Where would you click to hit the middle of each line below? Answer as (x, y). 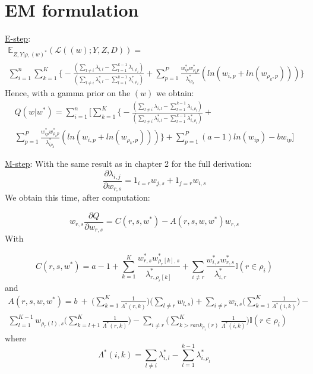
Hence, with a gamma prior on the (68, 93)
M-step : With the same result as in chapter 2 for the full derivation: (128, 164)
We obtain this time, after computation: (78, 197)
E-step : (18, 38)
